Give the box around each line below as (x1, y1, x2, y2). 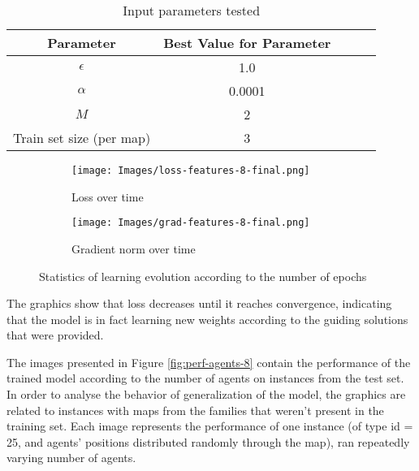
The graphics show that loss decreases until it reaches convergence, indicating (6, 295, 392, 312)
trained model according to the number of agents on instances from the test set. (6, 369, 404, 387)
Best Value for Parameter (163, 33, 331, 52)
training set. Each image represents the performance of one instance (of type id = (6, 417, 413, 434)
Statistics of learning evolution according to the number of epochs (39, 267, 367, 284)
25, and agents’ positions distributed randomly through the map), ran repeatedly (6, 433, 410, 450)
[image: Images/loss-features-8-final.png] (71, 165, 310, 176)
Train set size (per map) (13, 128, 151, 147)
